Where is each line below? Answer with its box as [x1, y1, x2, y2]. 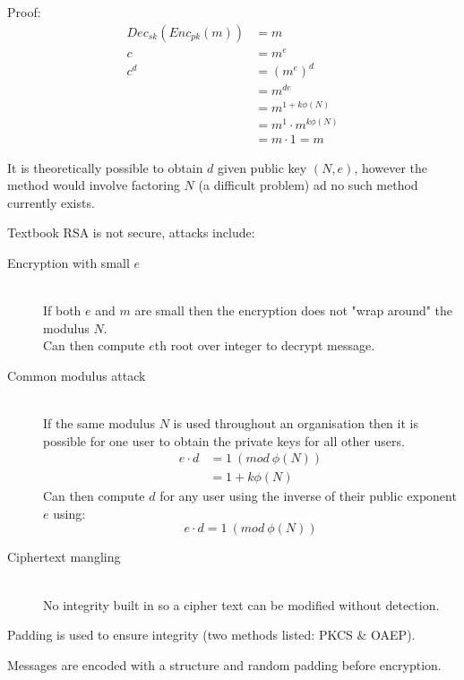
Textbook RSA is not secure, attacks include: [7, 223, 255, 242]
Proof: [7, 3, 41, 21]
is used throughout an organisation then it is [173, 414, 418, 433]
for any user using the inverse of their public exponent [159, 486, 457, 505]
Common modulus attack [7, 366, 146, 384]
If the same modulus [43, 414, 155, 433]
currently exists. [7, 193, 95, 211]
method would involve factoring [7, 176, 180, 194]
